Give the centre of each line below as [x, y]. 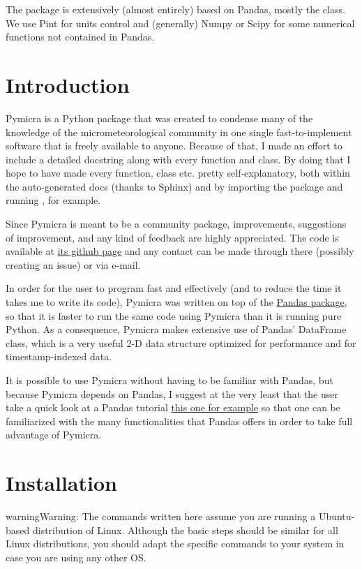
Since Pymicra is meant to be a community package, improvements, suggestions [176, 224]
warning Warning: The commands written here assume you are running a [161, 516]
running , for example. [53, 200]
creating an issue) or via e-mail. [73, 264]
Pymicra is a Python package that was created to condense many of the [159, 118]
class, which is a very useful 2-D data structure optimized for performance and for [181, 342]
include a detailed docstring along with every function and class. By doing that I [178, 159]
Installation [61, 483]
